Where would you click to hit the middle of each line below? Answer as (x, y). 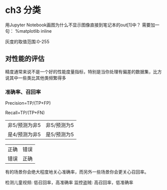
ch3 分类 (23, 10)
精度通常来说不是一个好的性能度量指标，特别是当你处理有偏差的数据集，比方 (83, 71)
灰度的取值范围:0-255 (27, 41)
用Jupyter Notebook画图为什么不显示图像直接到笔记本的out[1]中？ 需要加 (80, 25)
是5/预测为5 (60, 134)
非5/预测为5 (60, 126)
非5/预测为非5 (24, 126)
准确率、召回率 (23, 92)
